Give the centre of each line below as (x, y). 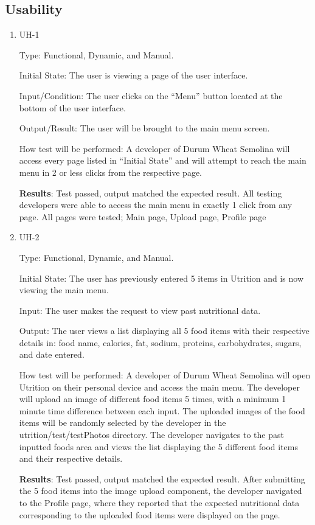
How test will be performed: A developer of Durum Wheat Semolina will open (165, 375)
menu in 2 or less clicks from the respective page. (110, 172)
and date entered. (52, 354)
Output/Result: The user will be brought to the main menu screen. (144, 128)
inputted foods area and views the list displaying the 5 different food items (159, 446)
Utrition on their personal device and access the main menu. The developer (159, 387)
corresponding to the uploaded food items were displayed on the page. (150, 514)
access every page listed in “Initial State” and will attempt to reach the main (163, 160)
